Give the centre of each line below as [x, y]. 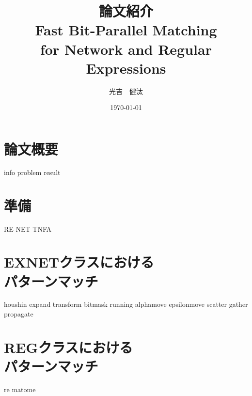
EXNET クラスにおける [79, 262]
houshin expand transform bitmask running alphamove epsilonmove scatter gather [126, 304]
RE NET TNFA [28, 229]
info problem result [32, 172]
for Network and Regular [126, 49]
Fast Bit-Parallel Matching [126, 30]
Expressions [126, 68]
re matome [20, 389]
